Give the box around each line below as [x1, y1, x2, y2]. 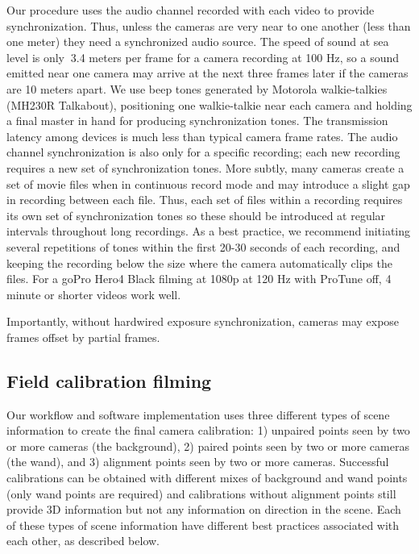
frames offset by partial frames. [6, 328, 160, 345]
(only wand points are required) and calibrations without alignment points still [6, 485, 396, 502]
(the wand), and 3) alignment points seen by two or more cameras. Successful [6, 453, 389, 470]
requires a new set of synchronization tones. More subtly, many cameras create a [6, 159, 404, 176]
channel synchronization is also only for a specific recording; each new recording [6, 144, 400, 160]
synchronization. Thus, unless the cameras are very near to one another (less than [6, 17, 411, 34]
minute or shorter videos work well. [6, 285, 181, 302]
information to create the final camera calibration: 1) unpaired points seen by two [6, 422, 410, 439]
